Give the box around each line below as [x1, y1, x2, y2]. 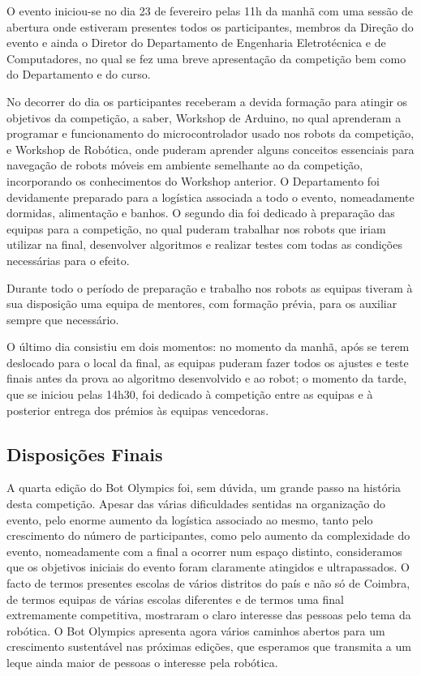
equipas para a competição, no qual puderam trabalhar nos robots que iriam [6, 220, 386, 237]
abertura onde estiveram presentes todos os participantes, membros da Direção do [6, 18, 414, 35]
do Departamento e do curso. [6, 66, 151, 83]
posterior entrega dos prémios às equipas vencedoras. [6, 401, 269, 418]
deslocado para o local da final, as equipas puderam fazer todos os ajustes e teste [6, 353, 409, 370]
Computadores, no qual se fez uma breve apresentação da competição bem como [6, 49, 406, 66]
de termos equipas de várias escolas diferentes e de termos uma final [6, 590, 344, 607]
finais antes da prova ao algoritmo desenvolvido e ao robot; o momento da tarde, [6, 370, 407, 387]
